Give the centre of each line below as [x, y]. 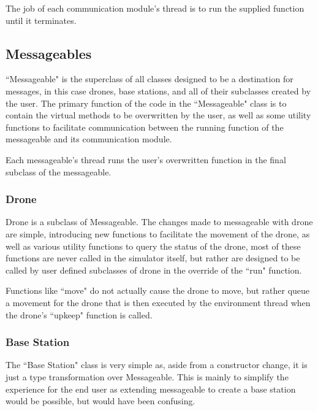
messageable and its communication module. [89, 139]
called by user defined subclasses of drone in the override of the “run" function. [154, 270]
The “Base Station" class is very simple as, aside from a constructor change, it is [157, 365]
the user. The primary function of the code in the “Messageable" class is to [146, 103]
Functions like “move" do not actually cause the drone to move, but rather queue [158, 290]
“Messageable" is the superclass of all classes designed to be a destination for [150, 79]
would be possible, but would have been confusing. [100, 401]
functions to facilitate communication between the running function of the [145, 127]
